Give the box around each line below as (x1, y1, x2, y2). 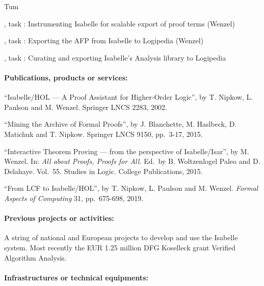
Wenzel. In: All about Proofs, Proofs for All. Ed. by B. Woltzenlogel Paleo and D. (4, 156, 260, 166)
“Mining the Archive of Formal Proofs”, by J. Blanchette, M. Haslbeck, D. (4, 119, 237, 129)
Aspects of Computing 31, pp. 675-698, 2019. (4, 192, 144, 203)
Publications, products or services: (4, 72, 128, 82)
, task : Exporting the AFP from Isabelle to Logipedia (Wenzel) (4, 35, 204, 46)
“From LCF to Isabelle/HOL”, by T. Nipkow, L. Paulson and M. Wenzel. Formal (4, 183, 258, 193)
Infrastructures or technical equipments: (4, 272, 148, 282)
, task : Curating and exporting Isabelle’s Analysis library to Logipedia (4, 52, 226, 63)
